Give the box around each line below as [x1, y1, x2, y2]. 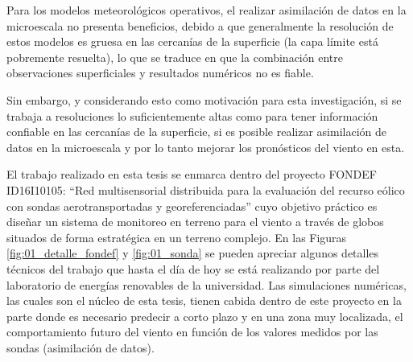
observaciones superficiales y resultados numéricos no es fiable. [6, 64, 314, 81]
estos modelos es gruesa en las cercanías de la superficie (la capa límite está [6, 33, 378, 50]
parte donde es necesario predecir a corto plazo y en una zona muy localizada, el [6, 307, 403, 324]
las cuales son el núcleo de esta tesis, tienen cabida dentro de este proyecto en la [6, 292, 402, 309]
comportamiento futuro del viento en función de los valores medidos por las [6, 323, 378, 340]
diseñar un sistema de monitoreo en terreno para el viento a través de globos [6, 213, 384, 230]
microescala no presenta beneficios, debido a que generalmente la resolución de [6, 17, 394, 34]
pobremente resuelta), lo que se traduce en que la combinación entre [6, 48, 343, 65]
